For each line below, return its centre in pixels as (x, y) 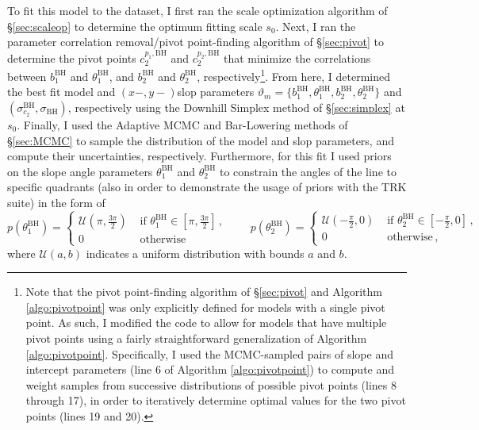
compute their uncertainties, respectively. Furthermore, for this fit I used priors (199, 156)
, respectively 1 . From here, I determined (294, 75)
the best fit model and (61, 92)
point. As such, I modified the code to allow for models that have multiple (206, 322)
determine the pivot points (72, 58)
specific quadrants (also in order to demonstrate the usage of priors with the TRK (207, 187)
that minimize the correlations (297, 58)
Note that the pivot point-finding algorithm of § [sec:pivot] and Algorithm (204, 292)
